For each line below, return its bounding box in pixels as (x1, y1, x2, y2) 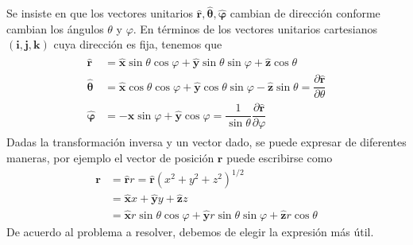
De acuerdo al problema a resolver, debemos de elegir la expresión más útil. (6, 223, 374, 239)
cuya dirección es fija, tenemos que (53, 36, 222, 52)
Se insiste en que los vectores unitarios (6, 5, 193, 21)
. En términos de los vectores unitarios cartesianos (133, 20, 378, 37)
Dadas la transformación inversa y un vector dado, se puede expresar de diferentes (6, 134, 407, 150)
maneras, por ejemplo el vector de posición (6, 150, 214, 166)
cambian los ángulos (6, 20, 104, 37)
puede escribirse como (226, 150, 333, 166)
